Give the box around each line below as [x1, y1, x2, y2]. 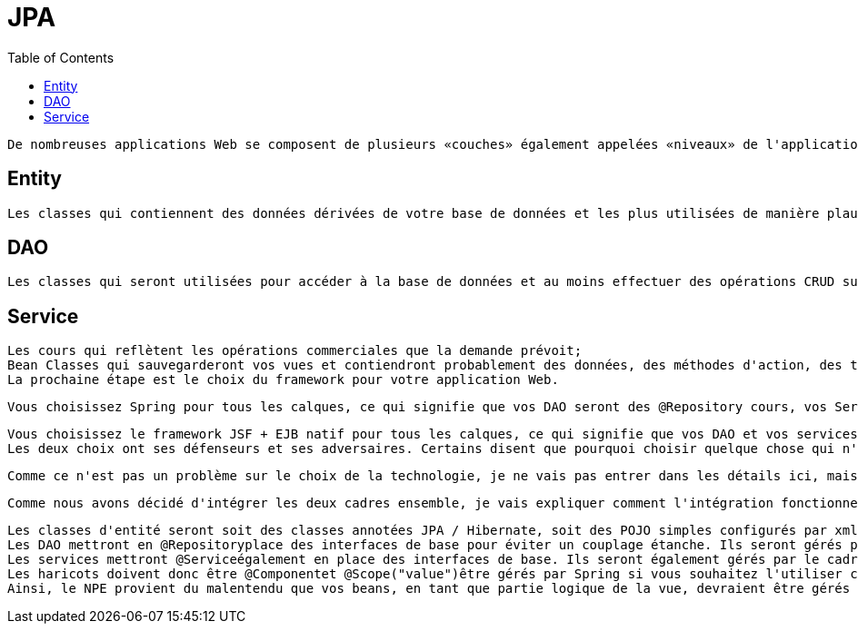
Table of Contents [7, 49, 115, 65]
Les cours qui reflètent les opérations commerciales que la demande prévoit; [7, 343, 583, 359]
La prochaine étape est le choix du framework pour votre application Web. [7, 372, 559, 388]
